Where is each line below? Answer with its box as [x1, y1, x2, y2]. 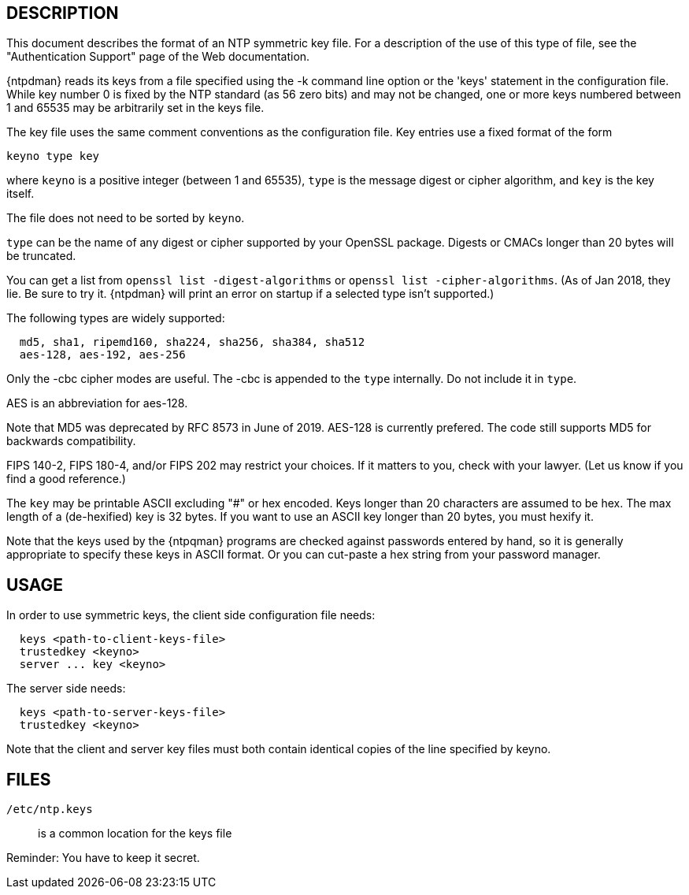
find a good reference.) [6, 472, 126, 486]
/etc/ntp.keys [6, 803, 93, 816]
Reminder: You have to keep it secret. [6, 851, 200, 865]
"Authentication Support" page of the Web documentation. [6, 50, 310, 64]
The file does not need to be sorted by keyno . [6, 211, 245, 225]
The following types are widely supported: [6, 311, 225, 325]
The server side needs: [6, 681, 126, 696]
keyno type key [6, 150, 100, 163]
